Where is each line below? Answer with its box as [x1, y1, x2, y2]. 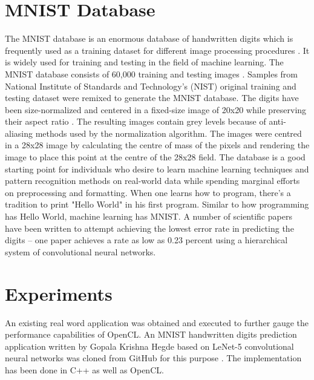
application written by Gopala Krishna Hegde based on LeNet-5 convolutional [5, 339, 294, 352]
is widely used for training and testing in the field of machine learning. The [5, 56, 284, 68]
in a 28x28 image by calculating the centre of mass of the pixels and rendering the [5, 139, 310, 151]
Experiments [5, 281, 113, 306]
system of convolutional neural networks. [5, 245, 156, 258]
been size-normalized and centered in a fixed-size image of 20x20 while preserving [5, 103, 307, 116]
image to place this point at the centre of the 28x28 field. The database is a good [5, 151, 306, 163]
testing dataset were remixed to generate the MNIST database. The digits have [5, 91, 299, 104]
